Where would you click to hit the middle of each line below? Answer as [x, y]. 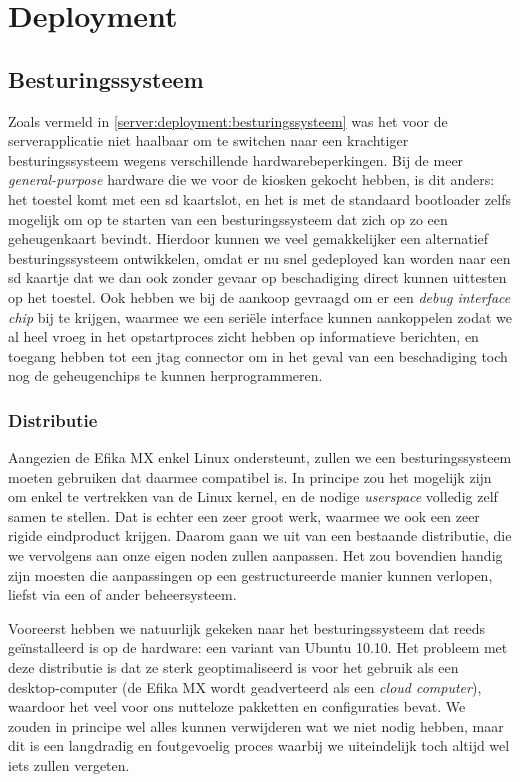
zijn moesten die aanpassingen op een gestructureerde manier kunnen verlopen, [250, 574]
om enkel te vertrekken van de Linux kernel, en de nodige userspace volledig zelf [253, 496]
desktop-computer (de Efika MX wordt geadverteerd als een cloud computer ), [245, 686]
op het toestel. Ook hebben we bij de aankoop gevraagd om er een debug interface [259, 296]
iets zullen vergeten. [69, 765]
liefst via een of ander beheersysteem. [122, 594]
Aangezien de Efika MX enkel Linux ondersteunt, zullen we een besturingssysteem [260, 457]
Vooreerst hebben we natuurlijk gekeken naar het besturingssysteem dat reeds [247, 627]
